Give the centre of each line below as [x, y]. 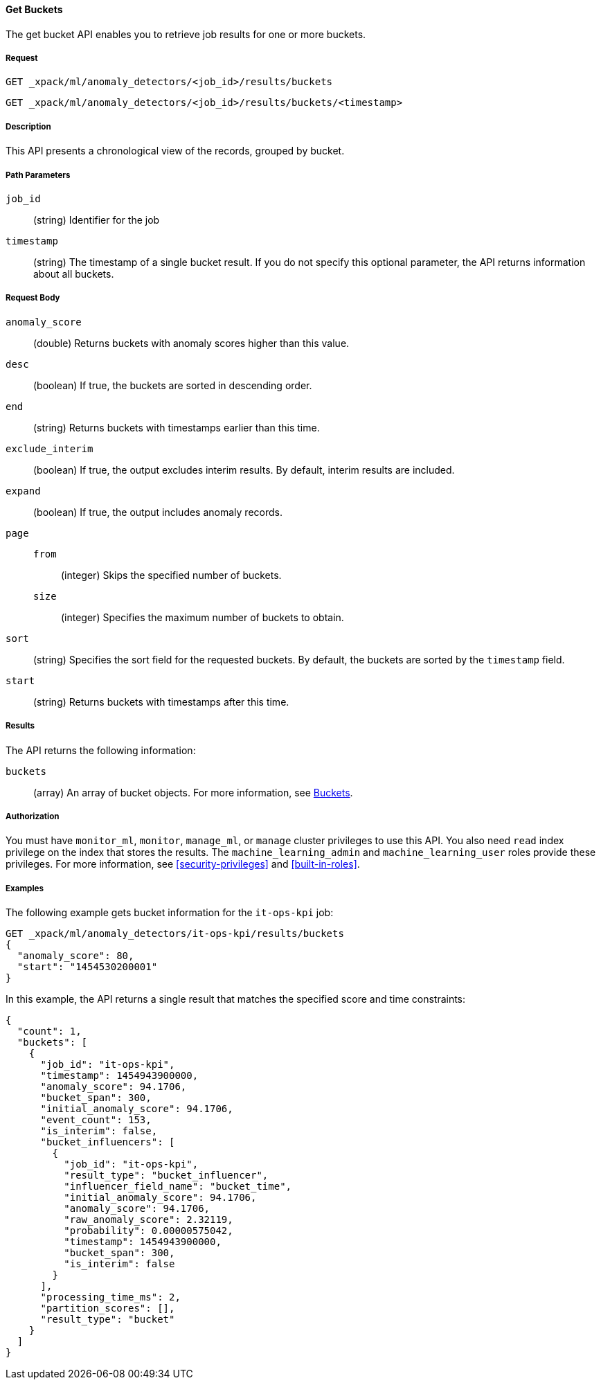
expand [23, 491]
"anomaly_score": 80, [75, 956]
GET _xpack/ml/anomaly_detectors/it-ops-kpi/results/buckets [175, 934]
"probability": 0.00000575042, [149, 1231]
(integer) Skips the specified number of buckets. [171, 575]
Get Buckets [34, 9]
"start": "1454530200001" [87, 967]
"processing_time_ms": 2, [110, 1297]
